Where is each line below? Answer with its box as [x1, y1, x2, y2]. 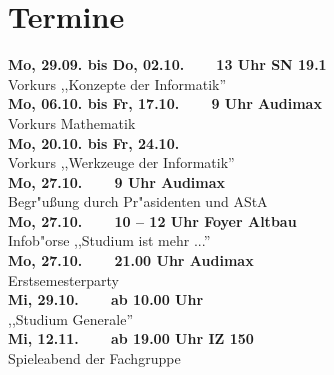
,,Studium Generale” [8, 308, 133, 329]
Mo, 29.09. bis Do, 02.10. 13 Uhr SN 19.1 [8, 54, 327, 75]
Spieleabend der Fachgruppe [8, 348, 181, 369]
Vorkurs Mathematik [8, 112, 136, 133]
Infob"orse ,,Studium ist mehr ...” [8, 230, 211, 251]
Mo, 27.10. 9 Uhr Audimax [8, 171, 226, 192]
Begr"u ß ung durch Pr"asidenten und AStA [8, 191, 268, 212]
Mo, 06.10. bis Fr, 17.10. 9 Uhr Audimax [8, 93, 322, 114]
